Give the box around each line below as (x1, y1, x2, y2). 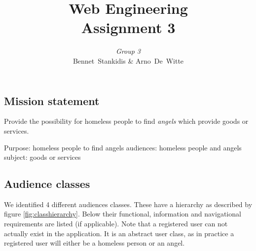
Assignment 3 (81, 17, 176, 37)
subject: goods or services (4, 152, 81, 162)
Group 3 (115, 46, 141, 56)
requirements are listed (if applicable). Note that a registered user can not (4, 218, 228, 229)
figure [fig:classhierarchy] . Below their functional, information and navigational (4, 209, 241, 219)
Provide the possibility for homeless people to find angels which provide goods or (4, 116, 249, 126)
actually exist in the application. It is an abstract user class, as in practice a (4, 228, 234, 238)
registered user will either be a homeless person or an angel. (4, 238, 185, 248)
